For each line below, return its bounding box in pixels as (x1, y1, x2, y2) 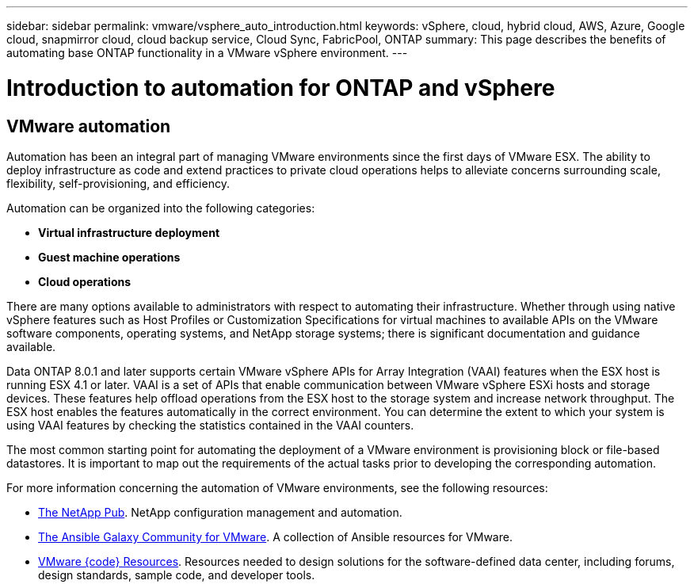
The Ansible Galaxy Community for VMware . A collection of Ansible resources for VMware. (38, 529, 513, 544)
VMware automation (6, 116, 171, 136)
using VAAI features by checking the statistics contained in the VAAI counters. (6, 418, 414, 432)
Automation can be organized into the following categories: (6, 200, 315, 215)
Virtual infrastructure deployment (38, 225, 220, 239)
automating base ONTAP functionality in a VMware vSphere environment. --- (6, 46, 408, 59)
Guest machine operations (38, 250, 181, 264)
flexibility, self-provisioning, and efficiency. (6, 176, 230, 190)
